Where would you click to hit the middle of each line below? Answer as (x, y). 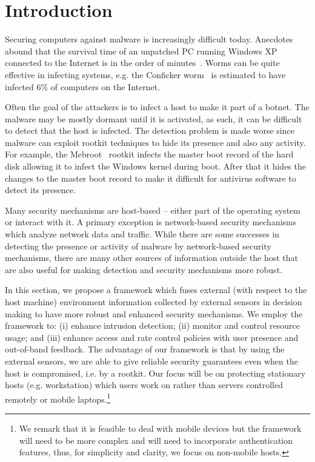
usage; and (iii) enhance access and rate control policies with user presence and (152, 337)
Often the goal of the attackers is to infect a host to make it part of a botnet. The (157, 107)
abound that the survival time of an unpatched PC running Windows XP (141, 51)
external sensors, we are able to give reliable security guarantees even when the (151, 361)
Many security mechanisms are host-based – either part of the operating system (153, 210)
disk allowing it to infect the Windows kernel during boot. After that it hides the (155, 166)
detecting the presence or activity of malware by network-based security (138, 246)
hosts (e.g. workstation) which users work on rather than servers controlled (144, 385)
